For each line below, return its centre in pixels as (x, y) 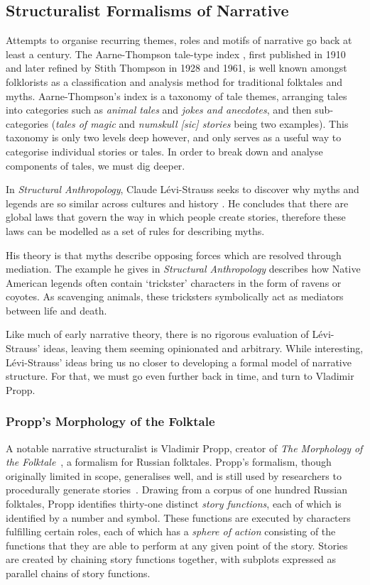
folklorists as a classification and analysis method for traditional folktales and (174, 81)
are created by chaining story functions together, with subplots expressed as (171, 559)
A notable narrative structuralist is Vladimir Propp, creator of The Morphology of (184, 448)
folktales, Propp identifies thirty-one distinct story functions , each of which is (174, 504)
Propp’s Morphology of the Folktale (110, 421)
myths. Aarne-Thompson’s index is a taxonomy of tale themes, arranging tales (176, 95)
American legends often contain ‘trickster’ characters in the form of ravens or (174, 282)
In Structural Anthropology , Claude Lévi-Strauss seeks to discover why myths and (183, 189)
